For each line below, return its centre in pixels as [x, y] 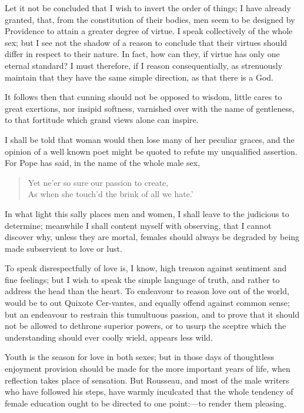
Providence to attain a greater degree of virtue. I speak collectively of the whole [149, 31]
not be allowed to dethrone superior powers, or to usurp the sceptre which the [146, 326]
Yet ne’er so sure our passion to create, [98, 182]
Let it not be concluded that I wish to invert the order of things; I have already [148, 8]
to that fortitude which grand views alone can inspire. [102, 120]
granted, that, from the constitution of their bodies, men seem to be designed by [150, 19]
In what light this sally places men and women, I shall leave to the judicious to [147, 213]
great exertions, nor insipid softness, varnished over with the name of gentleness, [150, 108]
